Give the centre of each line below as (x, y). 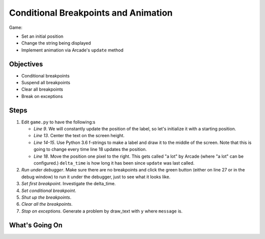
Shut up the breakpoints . (46, 197)
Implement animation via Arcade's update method (72, 50)
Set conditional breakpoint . (49, 191)
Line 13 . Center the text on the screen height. (79, 136)
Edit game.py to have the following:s (58, 122)
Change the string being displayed (56, 43)
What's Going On (36, 225)
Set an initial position (42, 36)
